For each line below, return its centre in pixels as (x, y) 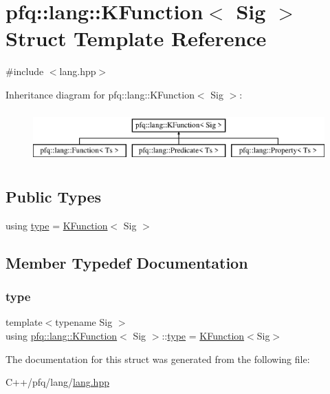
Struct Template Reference (136, 38)
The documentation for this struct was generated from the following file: (158, 359)
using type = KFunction (57, 225)
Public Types (54, 197)
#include (25, 71)
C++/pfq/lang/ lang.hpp (57, 382)
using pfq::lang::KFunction (62, 336)
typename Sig (84, 322)
